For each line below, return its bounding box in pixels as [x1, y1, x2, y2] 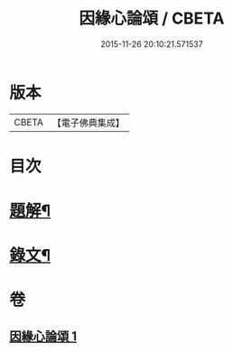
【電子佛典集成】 [51, 116, 125, 129]
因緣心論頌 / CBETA [79, 8, 225, 29]
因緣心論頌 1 [9, 329, 78, 344]
